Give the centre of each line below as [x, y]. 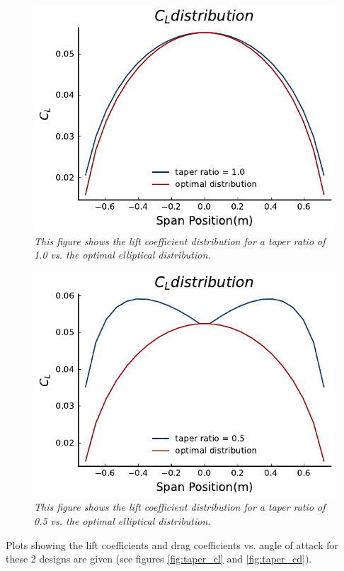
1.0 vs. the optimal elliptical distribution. [122, 255]
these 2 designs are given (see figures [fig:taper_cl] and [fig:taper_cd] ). [159, 559]
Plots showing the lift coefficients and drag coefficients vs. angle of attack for [172, 544]
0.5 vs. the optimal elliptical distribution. [122, 520]
